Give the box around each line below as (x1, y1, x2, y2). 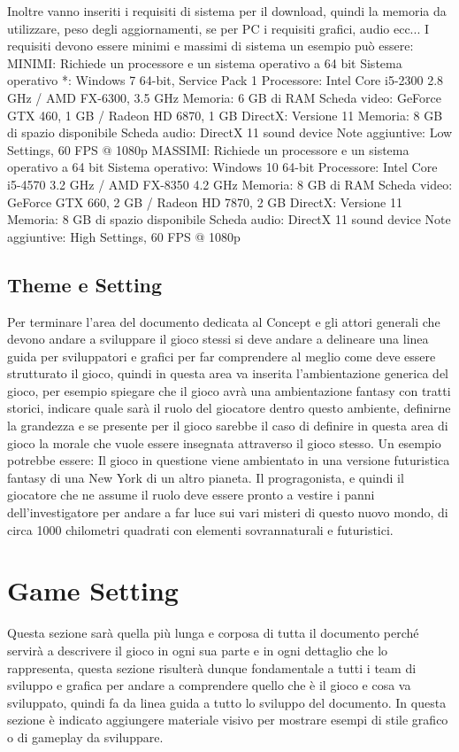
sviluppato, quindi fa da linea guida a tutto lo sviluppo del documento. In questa (7, 693, 447, 711)
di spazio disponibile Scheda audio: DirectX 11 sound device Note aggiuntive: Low (7, 123, 453, 142)
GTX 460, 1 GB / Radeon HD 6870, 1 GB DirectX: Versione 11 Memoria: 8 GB (7, 105, 443, 124)
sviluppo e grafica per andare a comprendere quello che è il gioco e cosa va (7, 676, 411, 694)
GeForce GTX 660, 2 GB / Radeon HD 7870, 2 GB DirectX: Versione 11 (7, 192, 402, 211)
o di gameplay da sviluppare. (7, 727, 164, 746)
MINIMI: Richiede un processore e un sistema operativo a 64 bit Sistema (7, 53, 402, 72)
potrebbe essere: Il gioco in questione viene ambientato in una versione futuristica (7, 451, 450, 469)
